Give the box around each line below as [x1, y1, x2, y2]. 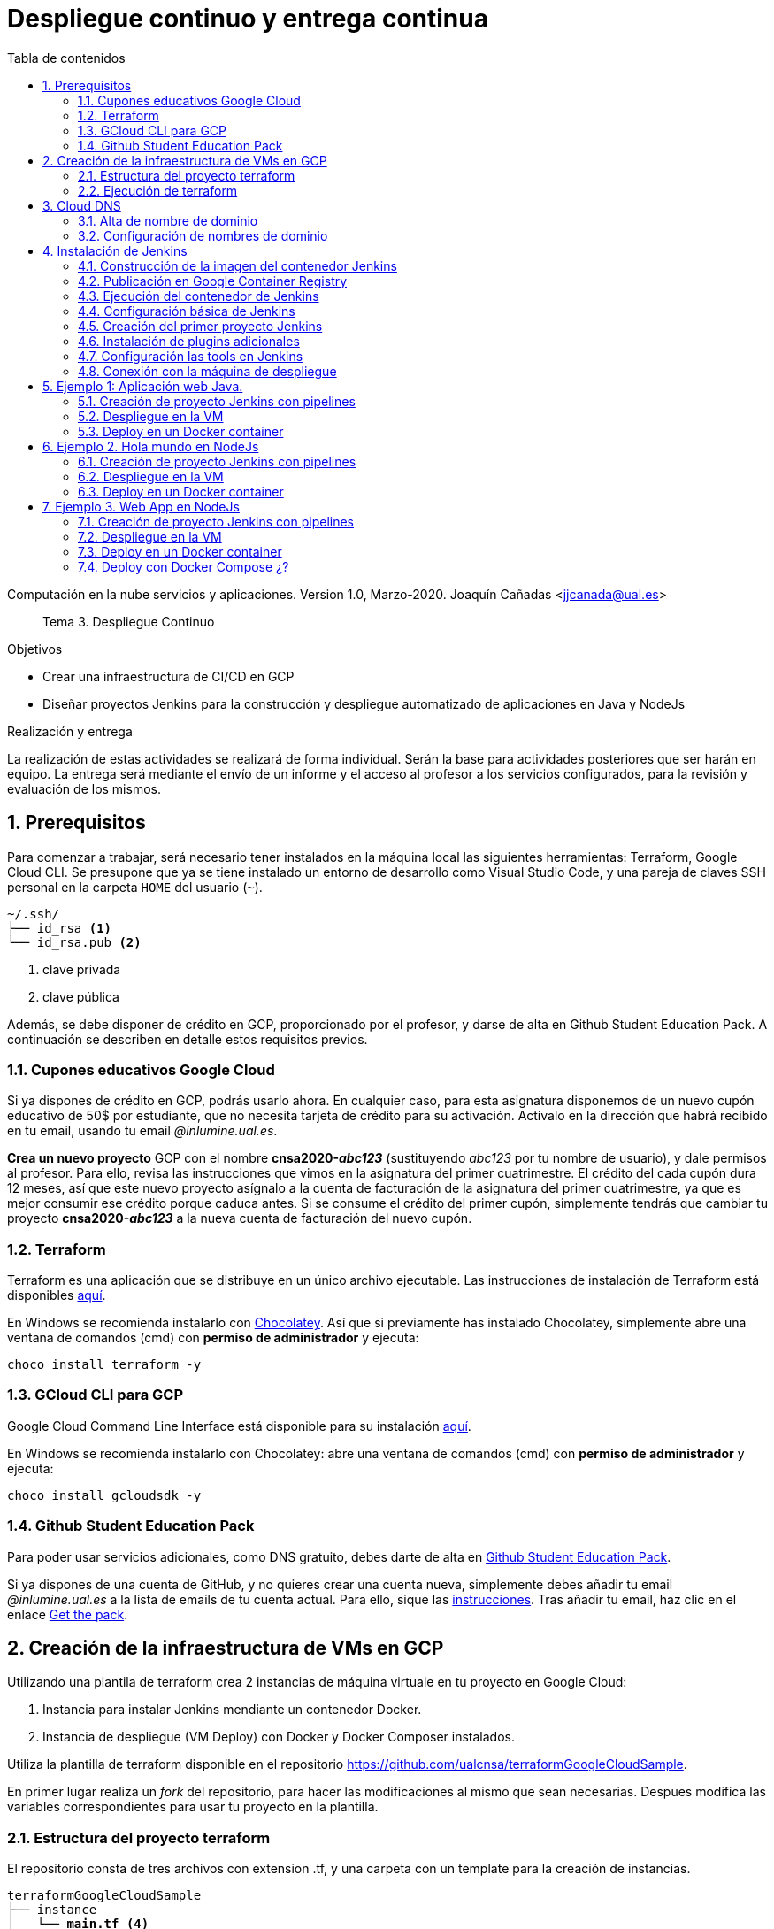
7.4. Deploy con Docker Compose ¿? [78, 558, 289, 574]
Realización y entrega [7, 723, 133, 739]
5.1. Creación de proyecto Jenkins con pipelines [78, 393, 356, 409]
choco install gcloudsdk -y [7, 1487, 202, 1502]
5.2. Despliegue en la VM [78, 408, 224, 424]
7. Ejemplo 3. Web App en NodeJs [42, 498, 240, 514]
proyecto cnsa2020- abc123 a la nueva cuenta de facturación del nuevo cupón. [7, 1210, 472, 1226]
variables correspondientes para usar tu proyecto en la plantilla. [7, 1799, 379, 1815]
